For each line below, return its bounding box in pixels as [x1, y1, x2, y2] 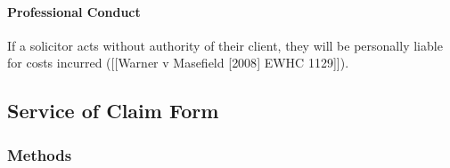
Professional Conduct [7, 2, 141, 20]
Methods [7, 143, 72, 165]
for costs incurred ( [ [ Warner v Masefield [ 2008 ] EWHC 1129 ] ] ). [7, 53, 349, 72]
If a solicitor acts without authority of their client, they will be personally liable [7, 36, 443, 54]
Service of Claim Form [7, 97, 219, 124]
